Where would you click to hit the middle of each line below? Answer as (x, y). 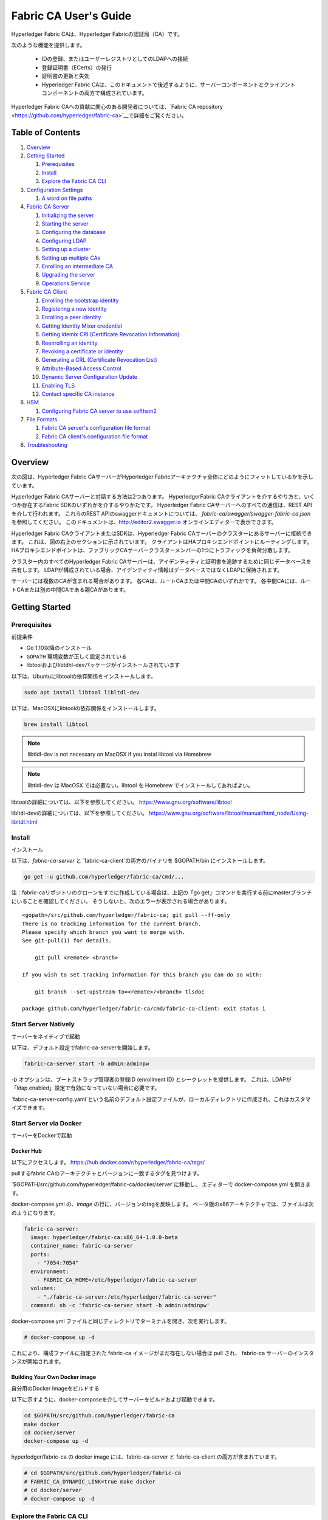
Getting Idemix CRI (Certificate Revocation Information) (111, 334)
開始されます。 (46, 1361)
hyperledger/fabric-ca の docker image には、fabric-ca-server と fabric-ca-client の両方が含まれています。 (146, 1457)
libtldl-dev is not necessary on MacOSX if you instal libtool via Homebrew (120, 754)
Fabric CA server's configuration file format (96, 428)
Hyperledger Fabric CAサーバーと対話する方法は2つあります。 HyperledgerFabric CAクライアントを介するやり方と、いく (163, 496)
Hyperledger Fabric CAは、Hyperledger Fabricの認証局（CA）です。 (97, 34)
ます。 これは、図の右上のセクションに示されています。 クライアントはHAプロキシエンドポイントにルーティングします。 (162, 542)
